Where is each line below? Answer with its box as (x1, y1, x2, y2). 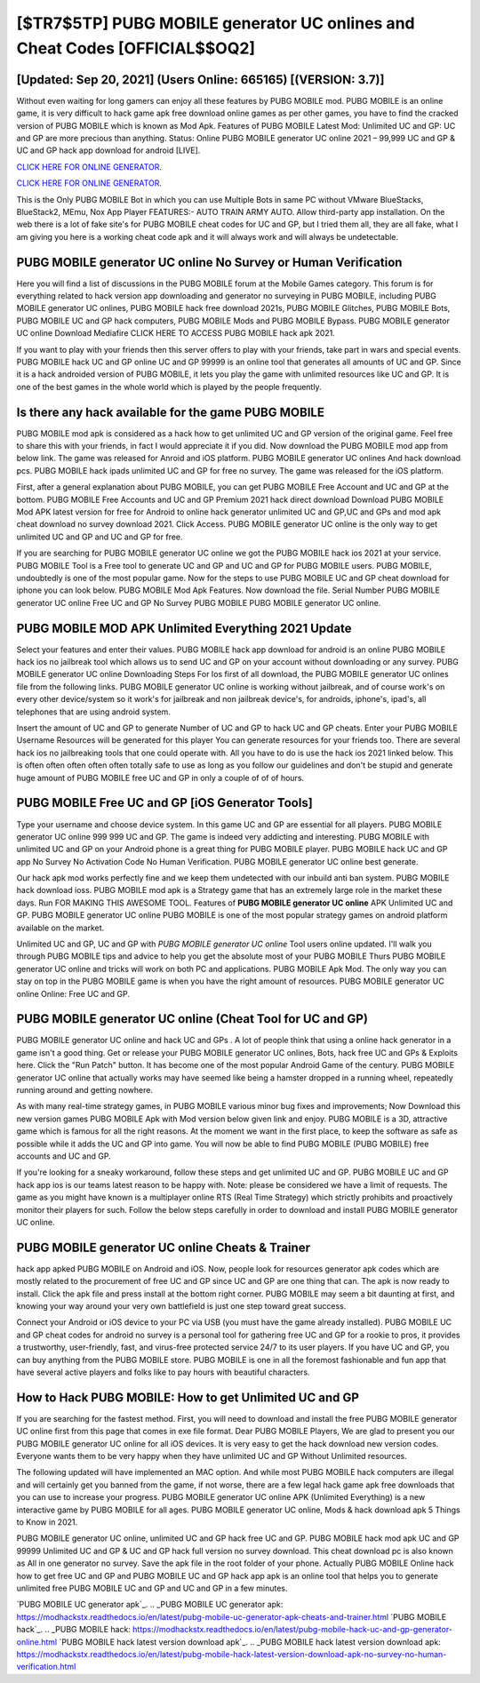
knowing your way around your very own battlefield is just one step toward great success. (16, 1301, 347, 1312)
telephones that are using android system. (16, 706, 171, 717)
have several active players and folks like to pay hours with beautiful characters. (16, 1367, 310, 1377)
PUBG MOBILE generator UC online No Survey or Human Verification (16, 254, 403, 270)
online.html (16, 1636, 58, 1647)
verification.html (16, 1662, 76, 1672)
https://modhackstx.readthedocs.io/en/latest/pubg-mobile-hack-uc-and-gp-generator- (132, 1624, 453, 1635)
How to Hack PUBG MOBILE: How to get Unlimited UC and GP (16, 1390, 360, 1405)
